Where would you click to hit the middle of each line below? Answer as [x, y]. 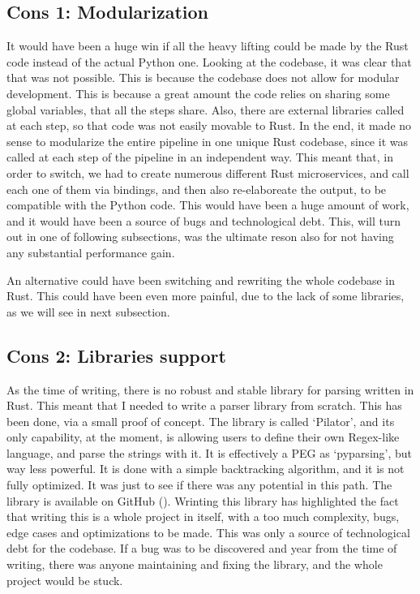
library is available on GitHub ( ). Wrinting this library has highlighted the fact [203, 500]
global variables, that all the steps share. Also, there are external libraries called [206, 109]
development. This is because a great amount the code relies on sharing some [198, 93]
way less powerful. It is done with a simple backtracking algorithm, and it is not [206, 469]
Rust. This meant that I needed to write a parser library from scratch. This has [204, 405]
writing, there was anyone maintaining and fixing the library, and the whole [195, 564]
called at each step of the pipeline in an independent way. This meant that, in [200, 157]
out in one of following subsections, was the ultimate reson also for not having [200, 237]
